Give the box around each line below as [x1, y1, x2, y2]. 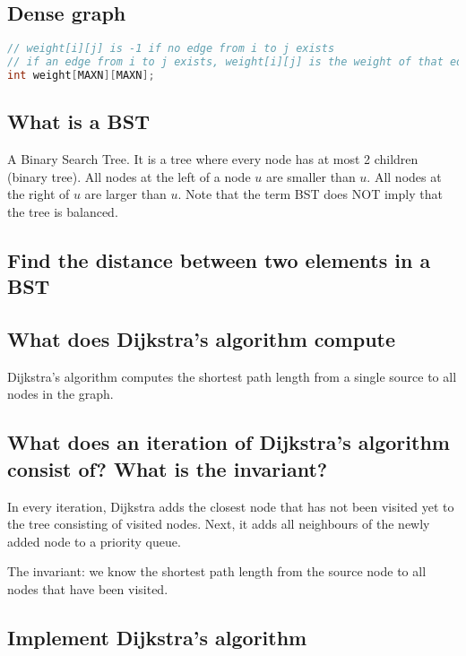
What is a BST [7, 108, 151, 135]
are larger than [84, 185, 167, 203]
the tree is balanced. [7, 202, 118, 220]
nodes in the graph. [7, 384, 114, 403]
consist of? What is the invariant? [7, 454, 328, 482]
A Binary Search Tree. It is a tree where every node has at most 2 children [7, 150, 419, 168]
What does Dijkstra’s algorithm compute [7, 324, 396, 352]
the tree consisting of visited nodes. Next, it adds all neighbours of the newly [7, 514, 430, 533]
